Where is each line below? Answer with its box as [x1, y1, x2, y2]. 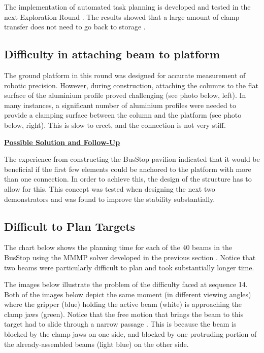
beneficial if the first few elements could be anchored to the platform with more [4, 163, 251, 174]
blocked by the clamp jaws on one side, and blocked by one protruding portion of [4, 329, 257, 339]
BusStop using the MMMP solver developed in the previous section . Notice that [4, 252, 256, 262]
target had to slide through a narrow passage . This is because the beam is [4, 319, 237, 329]
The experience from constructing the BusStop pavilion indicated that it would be [4, 154, 260, 164]
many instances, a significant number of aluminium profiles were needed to [4, 99, 236, 110]
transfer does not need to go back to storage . [4, 21, 146, 32]
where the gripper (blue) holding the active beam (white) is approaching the [4, 299, 242, 309]
